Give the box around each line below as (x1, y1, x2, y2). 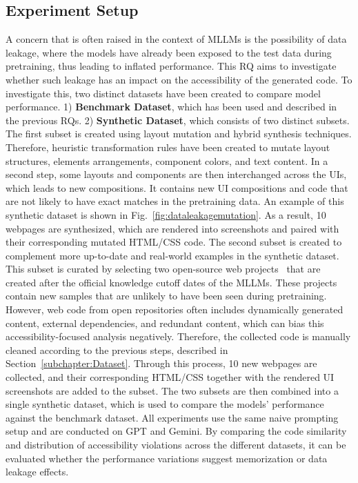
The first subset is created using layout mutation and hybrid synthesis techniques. (6, 126, 352, 141)
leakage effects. (6, 464, 69, 479)
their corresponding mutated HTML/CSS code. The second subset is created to (6, 235, 342, 249)
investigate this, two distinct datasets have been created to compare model (6, 86, 321, 100)
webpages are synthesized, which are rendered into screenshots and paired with (6, 221, 339, 235)
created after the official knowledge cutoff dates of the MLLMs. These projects (6, 275, 337, 289)
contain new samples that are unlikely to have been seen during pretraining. (6, 288, 327, 303)
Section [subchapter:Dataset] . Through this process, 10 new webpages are (6, 356, 317, 371)
